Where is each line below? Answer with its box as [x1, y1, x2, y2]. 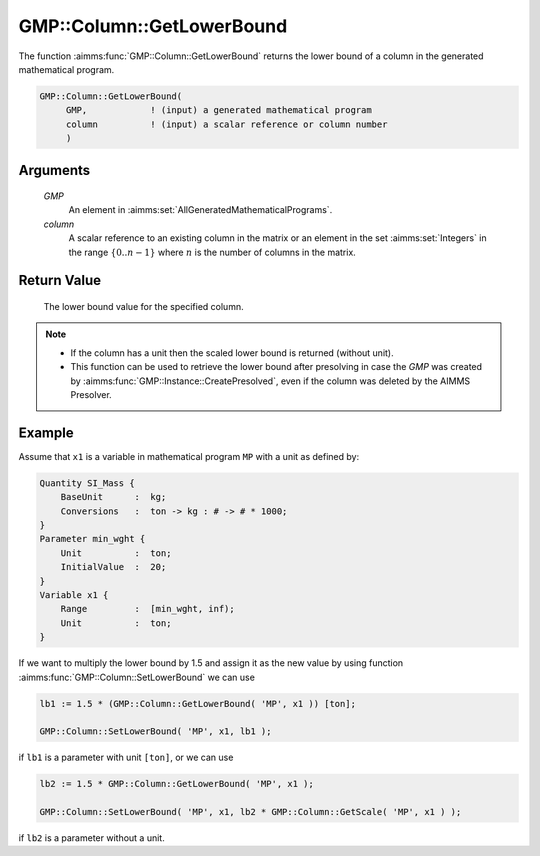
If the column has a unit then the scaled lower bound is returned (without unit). [70, 346, 394, 359]
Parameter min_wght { [39, 533, 146, 545]
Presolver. [70, 389, 112, 401]
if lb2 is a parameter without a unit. [18, 832, 165, 844]
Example [18, 424, 74, 441]
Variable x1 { [39, 590, 109, 601]
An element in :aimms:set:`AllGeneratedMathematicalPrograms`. [68, 204, 333, 216]
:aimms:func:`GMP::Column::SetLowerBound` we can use [18, 671, 255, 683]
